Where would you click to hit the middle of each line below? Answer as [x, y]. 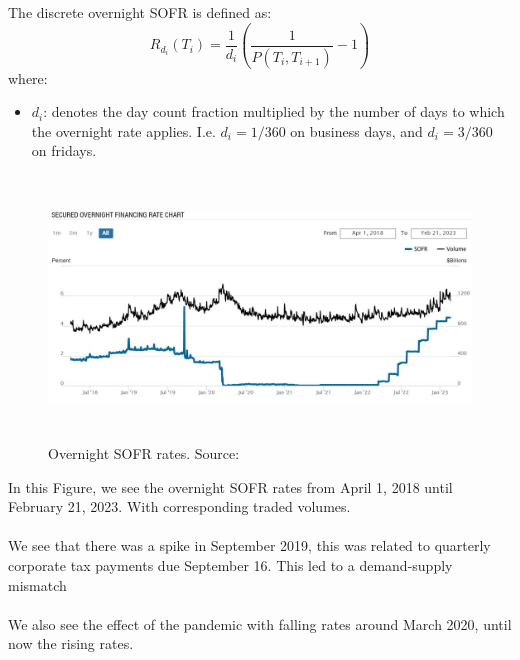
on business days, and [356, 130]
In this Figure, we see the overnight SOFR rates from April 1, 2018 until [230, 486]
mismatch [37, 584]
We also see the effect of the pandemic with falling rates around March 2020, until [260, 623]
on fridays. [64, 150]
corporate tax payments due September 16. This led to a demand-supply [230, 565]
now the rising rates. [71, 643]
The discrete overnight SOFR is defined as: [140, 12]
